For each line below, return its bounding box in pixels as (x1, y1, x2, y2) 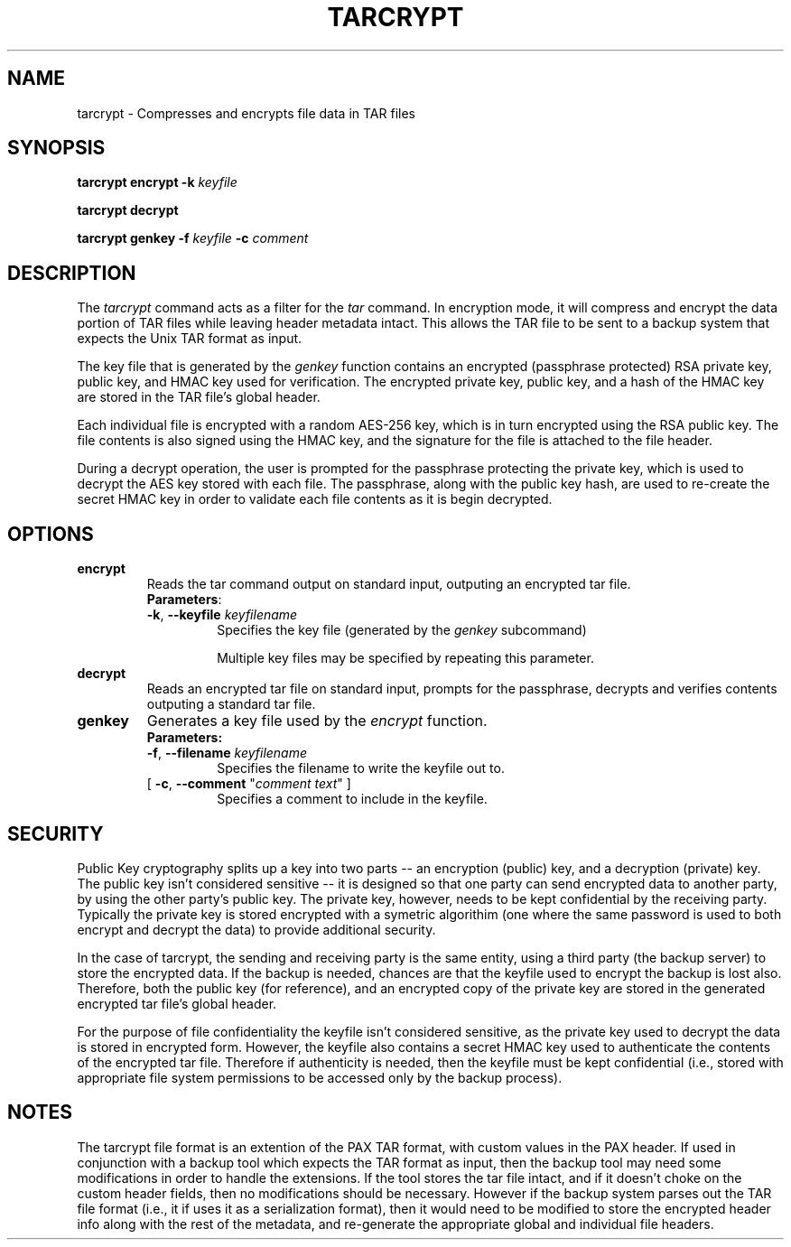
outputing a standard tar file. (146, 696, 316, 712)
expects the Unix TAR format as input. (77, 330, 302, 347)
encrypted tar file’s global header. (77, 995, 277, 1011)
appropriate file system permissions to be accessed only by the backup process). (77, 1069, 563, 1085)
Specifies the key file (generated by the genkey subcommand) (217, 622, 587, 638)
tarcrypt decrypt (77, 202, 179, 219)
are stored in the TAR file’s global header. (77, 389, 321, 405)
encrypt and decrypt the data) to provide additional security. (77, 921, 436, 937)
